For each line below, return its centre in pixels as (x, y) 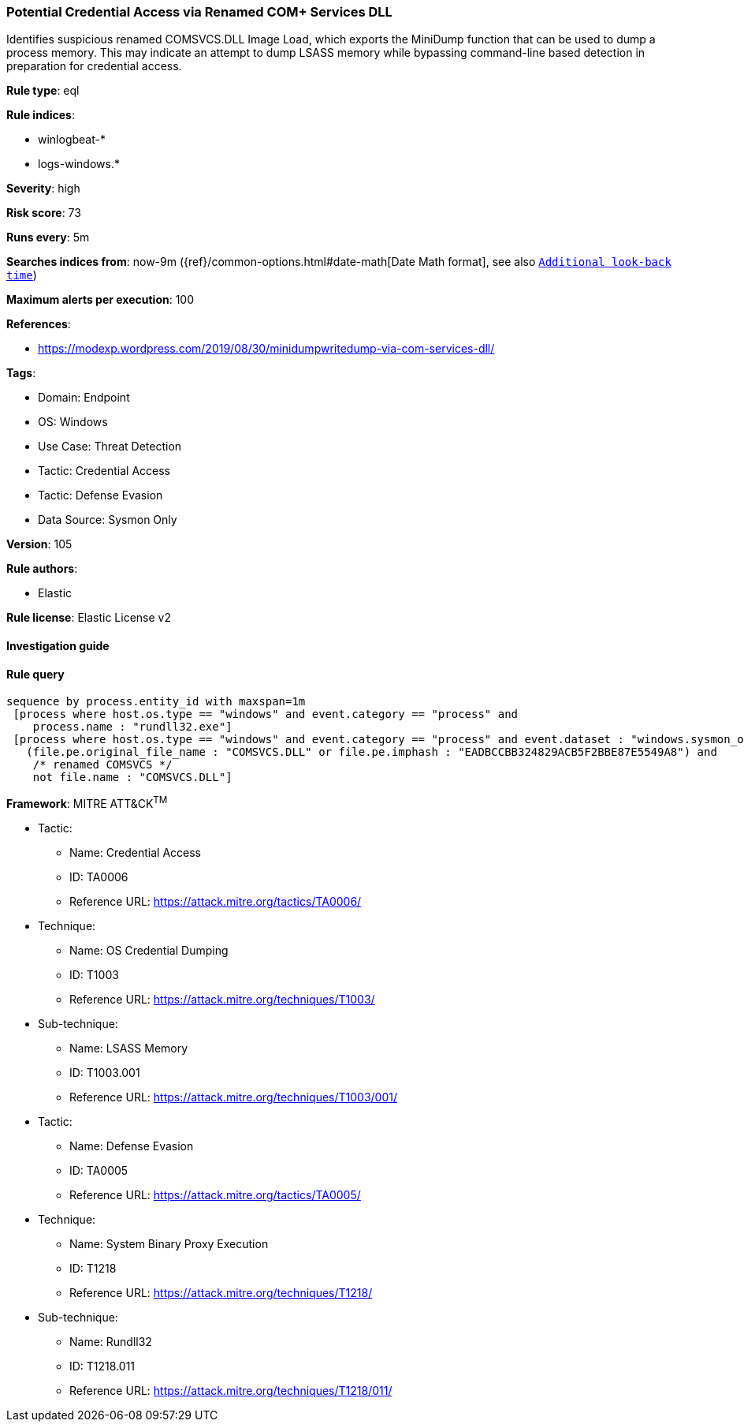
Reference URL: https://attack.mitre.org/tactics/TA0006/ (216, 901)
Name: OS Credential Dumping (149, 950)
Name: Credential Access (135, 852)
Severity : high (43, 189)
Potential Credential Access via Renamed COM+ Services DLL (199, 12)
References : (39, 324)
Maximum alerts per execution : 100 (100, 300)
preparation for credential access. (94, 66)
